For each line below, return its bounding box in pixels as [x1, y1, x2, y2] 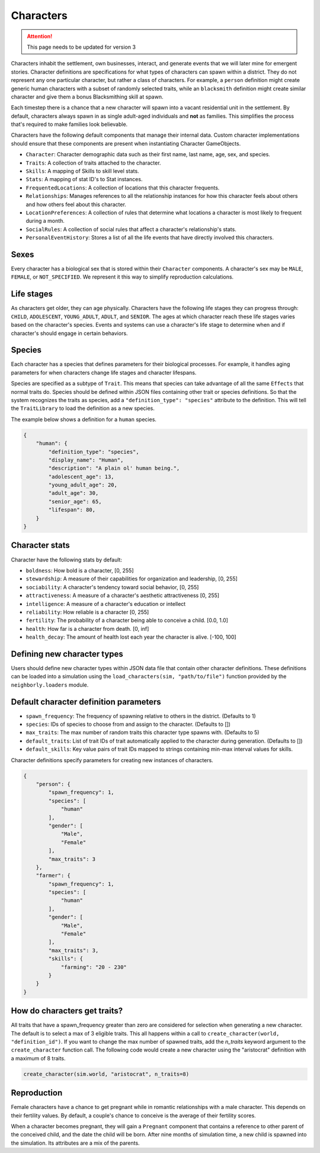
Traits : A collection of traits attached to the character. [25, 159, 161, 166]
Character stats [11, 541, 71, 551]
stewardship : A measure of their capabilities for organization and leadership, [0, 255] [25, 575, 238, 582]
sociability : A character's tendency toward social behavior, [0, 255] [25, 583, 199, 590]
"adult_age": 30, [48, 490, 99, 497]
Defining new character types [11, 649, 124, 659]
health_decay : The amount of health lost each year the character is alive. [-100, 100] [25, 633, 236, 641]
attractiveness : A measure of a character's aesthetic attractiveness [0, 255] [25, 592, 219, 599]
